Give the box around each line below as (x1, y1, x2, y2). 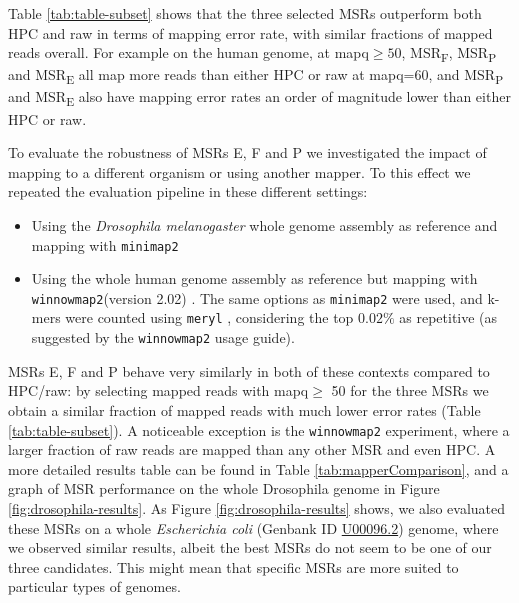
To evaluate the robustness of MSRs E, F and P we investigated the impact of (8, 142, 487, 163)
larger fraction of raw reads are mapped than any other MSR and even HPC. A (8, 439, 496, 460)
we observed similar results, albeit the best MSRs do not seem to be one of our (8, 537, 492, 558)
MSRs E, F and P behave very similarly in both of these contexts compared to (8, 360, 490, 381)
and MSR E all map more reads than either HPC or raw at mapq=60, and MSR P (8, 64, 504, 88)
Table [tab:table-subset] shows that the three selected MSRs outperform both (8, 3, 482, 23)
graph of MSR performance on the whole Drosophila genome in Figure (8, 478, 440, 499)
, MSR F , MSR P (401, 42, 497, 65)
